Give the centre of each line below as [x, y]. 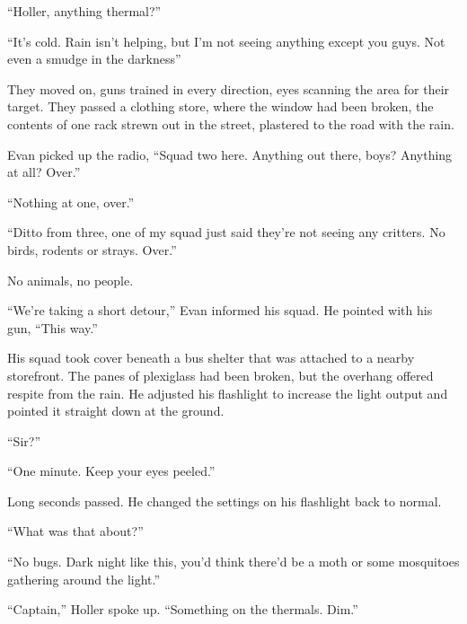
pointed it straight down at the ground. [116, 411]
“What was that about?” [75, 531]
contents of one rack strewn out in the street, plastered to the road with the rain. [231, 123]
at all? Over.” [44, 172]
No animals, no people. [70, 280]
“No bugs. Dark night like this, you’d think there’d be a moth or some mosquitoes [233, 562]
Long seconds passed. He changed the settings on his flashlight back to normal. [225, 501]
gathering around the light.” [84, 579]
